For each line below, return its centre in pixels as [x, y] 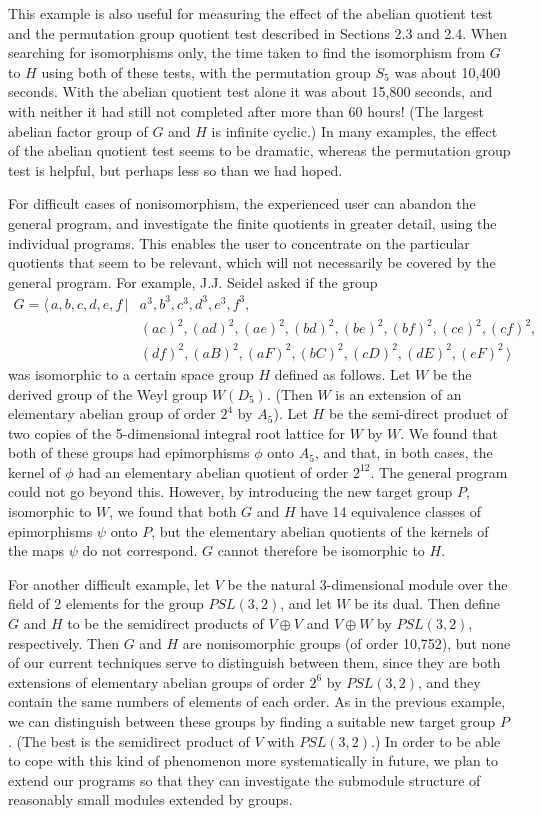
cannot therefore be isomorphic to [321, 550]
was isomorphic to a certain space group [131, 373]
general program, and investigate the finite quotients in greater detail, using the [252, 222]
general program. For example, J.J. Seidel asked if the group [193, 281]
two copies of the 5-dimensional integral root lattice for [177, 432]
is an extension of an [398, 393]
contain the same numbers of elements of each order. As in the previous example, [257, 701]
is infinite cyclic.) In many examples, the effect [354, 130]
